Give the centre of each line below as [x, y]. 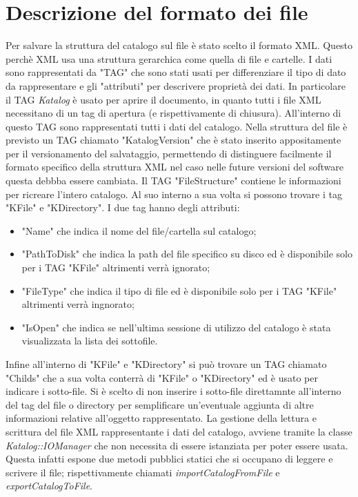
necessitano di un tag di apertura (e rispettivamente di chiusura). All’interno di [173, 113]
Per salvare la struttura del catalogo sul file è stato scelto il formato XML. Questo [179, 45]
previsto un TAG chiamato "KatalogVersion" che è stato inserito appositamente [173, 140]
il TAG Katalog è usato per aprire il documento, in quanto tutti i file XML [163, 99]
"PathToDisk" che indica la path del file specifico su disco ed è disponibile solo [187, 254]
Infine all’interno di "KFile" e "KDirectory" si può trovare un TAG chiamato [166, 364]
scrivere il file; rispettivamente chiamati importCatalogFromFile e [143, 472]
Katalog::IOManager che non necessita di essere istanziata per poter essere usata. [177, 445]
